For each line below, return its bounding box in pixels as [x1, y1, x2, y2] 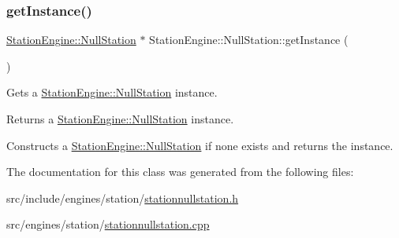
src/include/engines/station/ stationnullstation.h [6, 189, 239, 206]
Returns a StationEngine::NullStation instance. [6, 111, 234, 126]
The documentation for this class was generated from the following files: [6, 163, 354, 180]
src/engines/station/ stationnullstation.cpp [6, 216, 210, 233]
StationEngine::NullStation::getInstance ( [149, 31, 349, 48]
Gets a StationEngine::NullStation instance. [6, 84, 218, 101]
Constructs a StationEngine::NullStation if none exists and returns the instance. [6, 137, 393, 153]
